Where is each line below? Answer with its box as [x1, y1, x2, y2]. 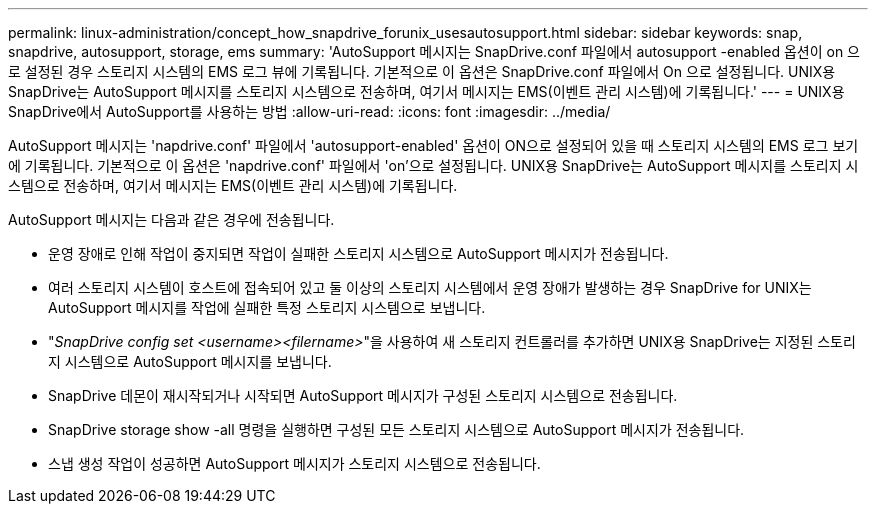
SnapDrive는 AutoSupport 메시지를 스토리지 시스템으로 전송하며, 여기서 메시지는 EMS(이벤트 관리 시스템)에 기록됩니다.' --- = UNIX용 [8, 83, 845, 100]
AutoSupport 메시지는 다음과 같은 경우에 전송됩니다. [8, 211, 335, 228]
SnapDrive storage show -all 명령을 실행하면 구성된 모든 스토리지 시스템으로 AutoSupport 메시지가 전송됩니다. [48, 421, 745, 438]
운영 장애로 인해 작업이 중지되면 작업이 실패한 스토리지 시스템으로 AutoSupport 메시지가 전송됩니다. [48, 245, 669, 262]
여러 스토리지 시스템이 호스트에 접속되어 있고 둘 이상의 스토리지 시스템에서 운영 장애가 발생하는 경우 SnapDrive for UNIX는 [48, 279, 812, 296]
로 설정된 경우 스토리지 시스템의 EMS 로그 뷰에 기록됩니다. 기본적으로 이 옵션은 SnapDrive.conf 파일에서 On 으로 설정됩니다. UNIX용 [8, 63, 836, 80]
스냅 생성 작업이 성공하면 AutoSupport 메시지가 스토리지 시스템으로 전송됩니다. [48, 455, 541, 472]
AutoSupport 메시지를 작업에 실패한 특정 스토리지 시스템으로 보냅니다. [48, 299, 486, 316]
